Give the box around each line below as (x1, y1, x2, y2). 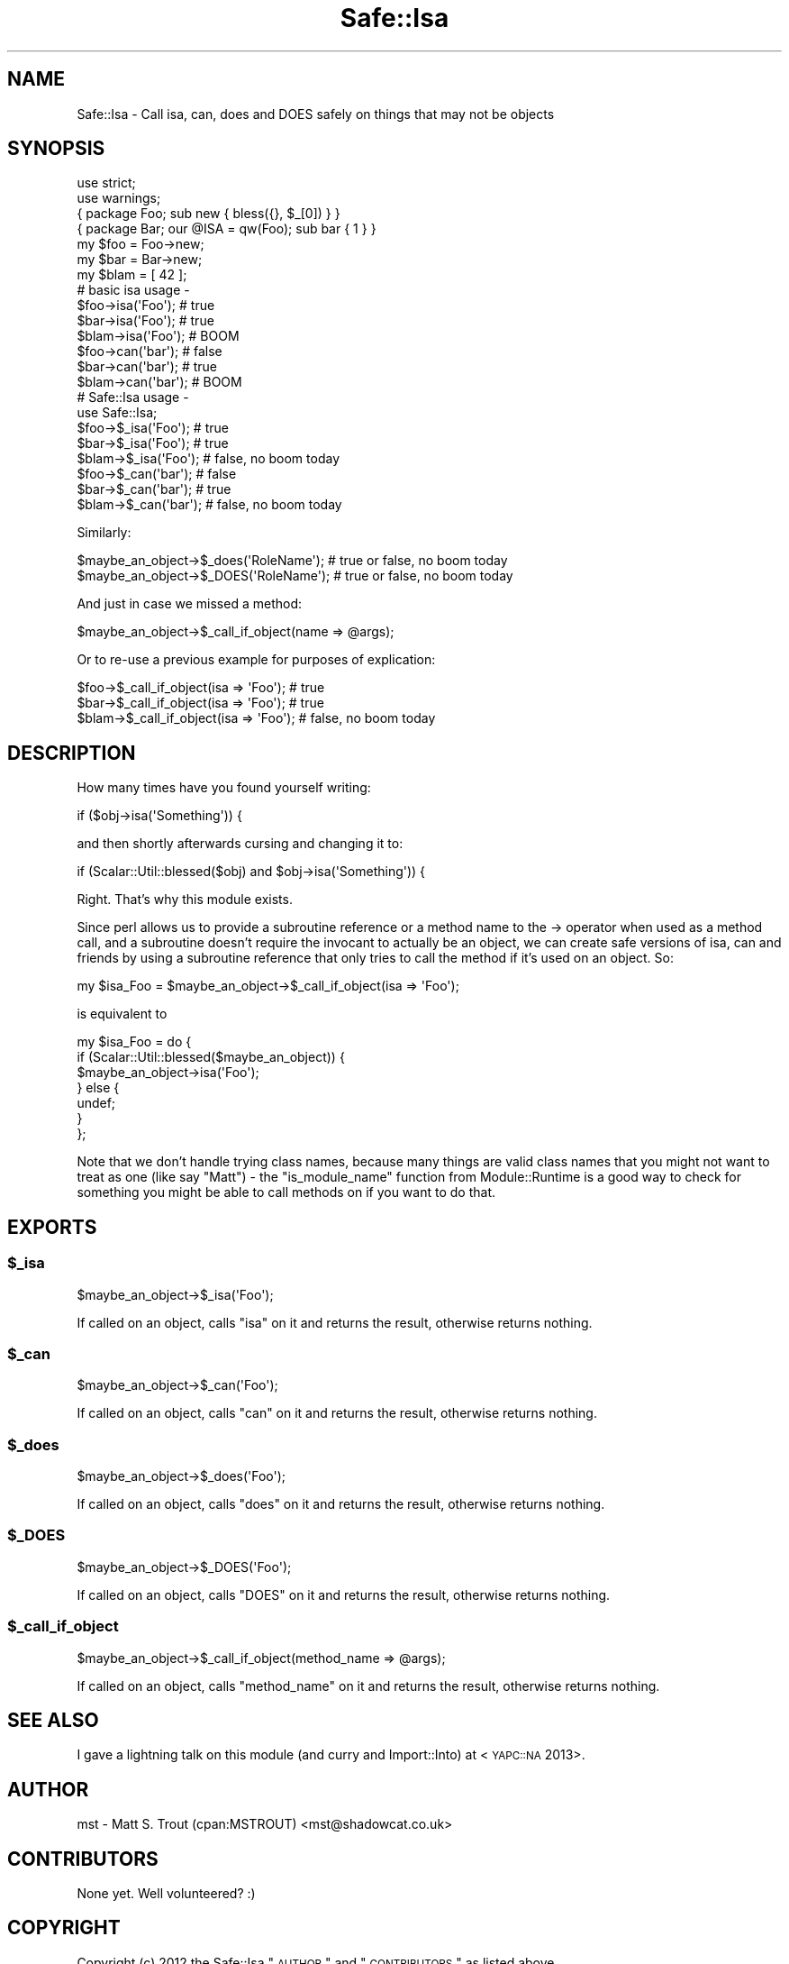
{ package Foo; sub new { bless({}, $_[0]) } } (77, 206, 340, 222)
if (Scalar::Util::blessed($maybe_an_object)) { (77, 1049, 345, 1065)
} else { (77, 1080, 120, 1096)
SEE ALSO (7, 1708, 99, 1731)
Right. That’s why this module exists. (77, 891, 293, 908)
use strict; (77, 175, 136, 191)
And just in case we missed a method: (77, 596, 302, 612)
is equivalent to (77, 1006, 168, 1022)
